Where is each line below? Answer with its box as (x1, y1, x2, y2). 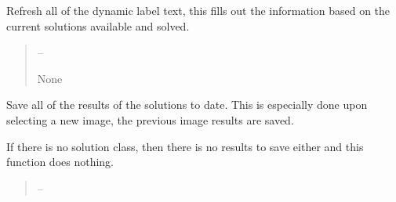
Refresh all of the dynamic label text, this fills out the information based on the (6, 2, 391, 18)
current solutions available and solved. (6, 17, 190, 34)
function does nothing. (6, 153, 114, 170)
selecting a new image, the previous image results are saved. (6, 111, 294, 128)
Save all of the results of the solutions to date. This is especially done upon (6, 96, 368, 113)
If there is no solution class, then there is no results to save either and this (6, 138, 364, 154)
